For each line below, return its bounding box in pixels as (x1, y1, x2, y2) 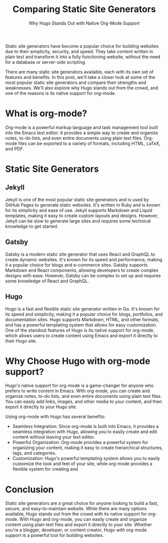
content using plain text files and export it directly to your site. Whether (5, 521, 152, 528)
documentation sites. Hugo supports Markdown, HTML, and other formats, (5, 316, 159, 322)
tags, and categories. (12, 450, 57, 456)
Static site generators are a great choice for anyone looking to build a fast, (5, 500, 158, 506)
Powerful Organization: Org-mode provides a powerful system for (12, 440, 148, 446)
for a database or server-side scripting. (5, 59, 86, 65)
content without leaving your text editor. (12, 434, 95, 440)
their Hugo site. (5, 338, 37, 344)
